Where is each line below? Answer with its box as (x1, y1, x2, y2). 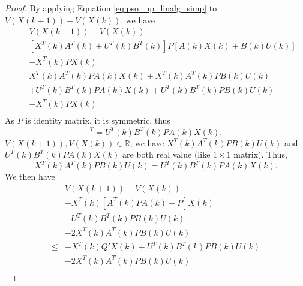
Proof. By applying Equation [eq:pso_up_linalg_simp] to (5, 2, 217, 14)
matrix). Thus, (233, 148, 287, 161)
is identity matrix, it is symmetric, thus (25, 114, 170, 127)
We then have (5, 170, 55, 183)
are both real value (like (122, 148, 211, 161)
